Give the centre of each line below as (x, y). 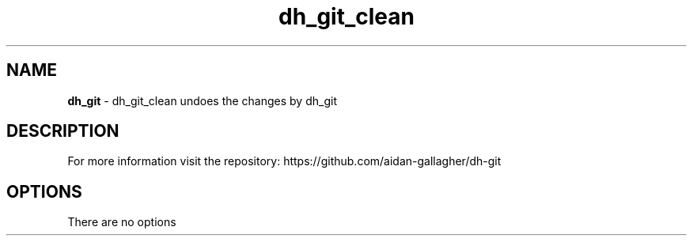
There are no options (122, 222)
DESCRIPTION (63, 131)
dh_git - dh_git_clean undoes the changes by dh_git (202, 100)
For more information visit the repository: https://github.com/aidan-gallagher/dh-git (284, 161)
